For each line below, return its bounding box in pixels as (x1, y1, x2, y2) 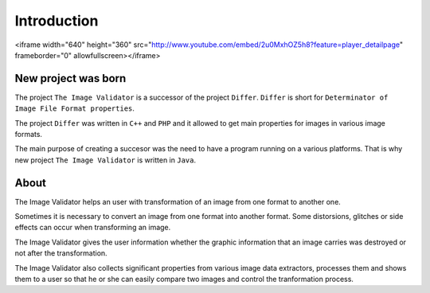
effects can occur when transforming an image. (14, 223, 171, 232)
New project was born (14, 72, 127, 85)
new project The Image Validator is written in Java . (14, 155, 197, 165)
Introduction (14, 12, 99, 29)
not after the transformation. (14, 248, 107, 258)
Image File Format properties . (14, 104, 135, 113)
